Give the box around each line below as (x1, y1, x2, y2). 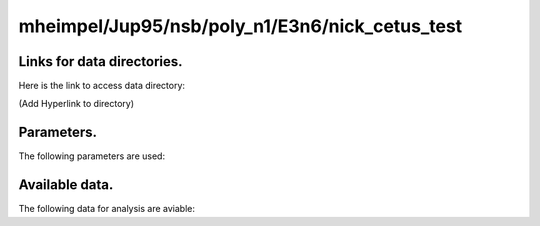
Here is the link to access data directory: (18, 80, 185, 92)
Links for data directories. (18, 53, 184, 70)
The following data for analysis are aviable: (18, 203, 195, 215)
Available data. (18, 176, 114, 194)
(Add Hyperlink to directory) (18, 98, 135, 110)
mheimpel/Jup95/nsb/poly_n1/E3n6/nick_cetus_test (18, 15, 463, 37)
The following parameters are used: (18, 150, 165, 162)
